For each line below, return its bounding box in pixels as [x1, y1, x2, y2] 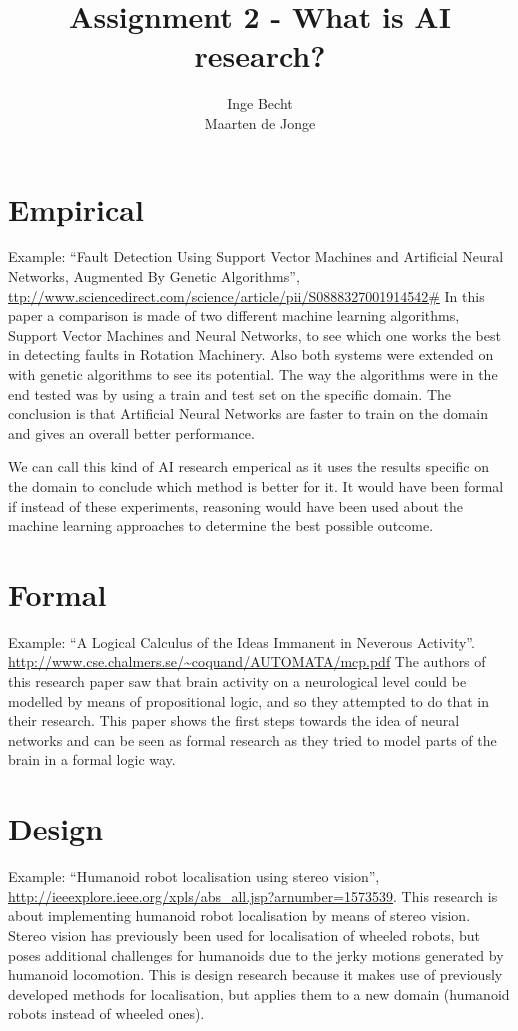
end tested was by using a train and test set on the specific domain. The [8, 383, 452, 404]
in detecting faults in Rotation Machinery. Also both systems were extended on [8, 344, 494, 365]
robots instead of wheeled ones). [8, 1003, 205, 1024]
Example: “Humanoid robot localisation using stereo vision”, [8, 866, 380, 887]
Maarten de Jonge [204, 112, 316, 133]
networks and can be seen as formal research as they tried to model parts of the [8, 729, 497, 750]
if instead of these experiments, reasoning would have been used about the [8, 495, 464, 516]
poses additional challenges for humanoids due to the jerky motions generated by [8, 944, 504, 965]
